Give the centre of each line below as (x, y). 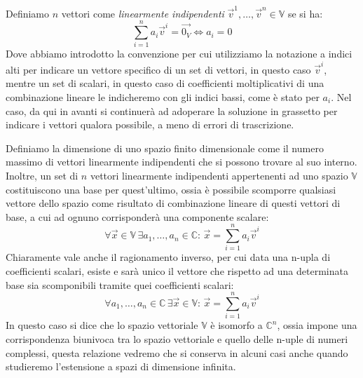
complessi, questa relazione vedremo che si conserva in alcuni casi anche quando (177, 352)
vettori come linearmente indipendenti (143, 13)
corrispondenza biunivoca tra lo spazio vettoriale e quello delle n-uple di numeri (177, 338)
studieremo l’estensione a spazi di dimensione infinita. (121, 366)
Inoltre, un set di (42, 175)
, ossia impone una (317, 325)
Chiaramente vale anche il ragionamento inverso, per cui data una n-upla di (168, 257)
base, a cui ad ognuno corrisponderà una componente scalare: (137, 216)
